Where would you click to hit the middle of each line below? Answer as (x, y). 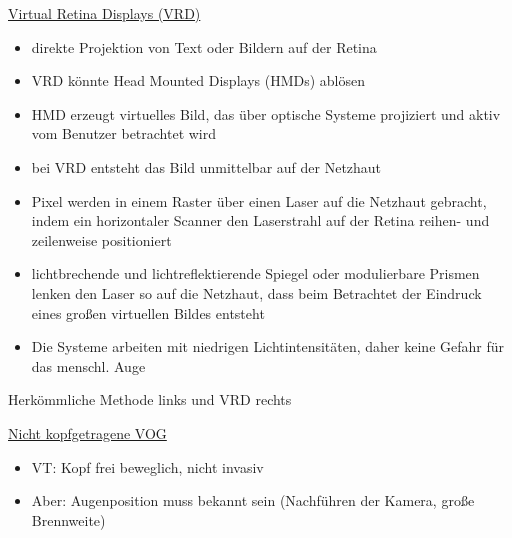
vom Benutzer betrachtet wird (124, 133)
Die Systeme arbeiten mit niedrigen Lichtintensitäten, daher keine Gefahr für (267, 346)
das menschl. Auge (88, 365)
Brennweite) (68, 519)
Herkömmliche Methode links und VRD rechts (150, 399)
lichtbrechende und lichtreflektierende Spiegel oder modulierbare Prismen (255, 273)
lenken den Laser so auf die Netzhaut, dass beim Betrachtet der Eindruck (256, 292)
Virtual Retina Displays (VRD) (104, 13)
